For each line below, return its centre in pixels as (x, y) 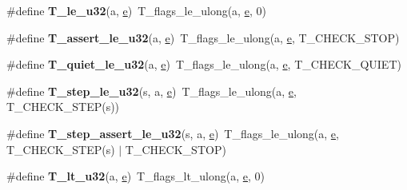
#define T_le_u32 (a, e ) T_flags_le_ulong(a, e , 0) (136, 10)
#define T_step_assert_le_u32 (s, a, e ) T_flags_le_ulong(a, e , (173, 133)
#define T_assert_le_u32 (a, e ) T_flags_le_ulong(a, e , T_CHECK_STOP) (203, 37)
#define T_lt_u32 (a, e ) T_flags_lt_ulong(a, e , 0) (136, 176)
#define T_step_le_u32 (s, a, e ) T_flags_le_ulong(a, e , (152, 91)
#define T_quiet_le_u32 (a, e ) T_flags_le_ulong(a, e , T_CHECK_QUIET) (204, 64)
